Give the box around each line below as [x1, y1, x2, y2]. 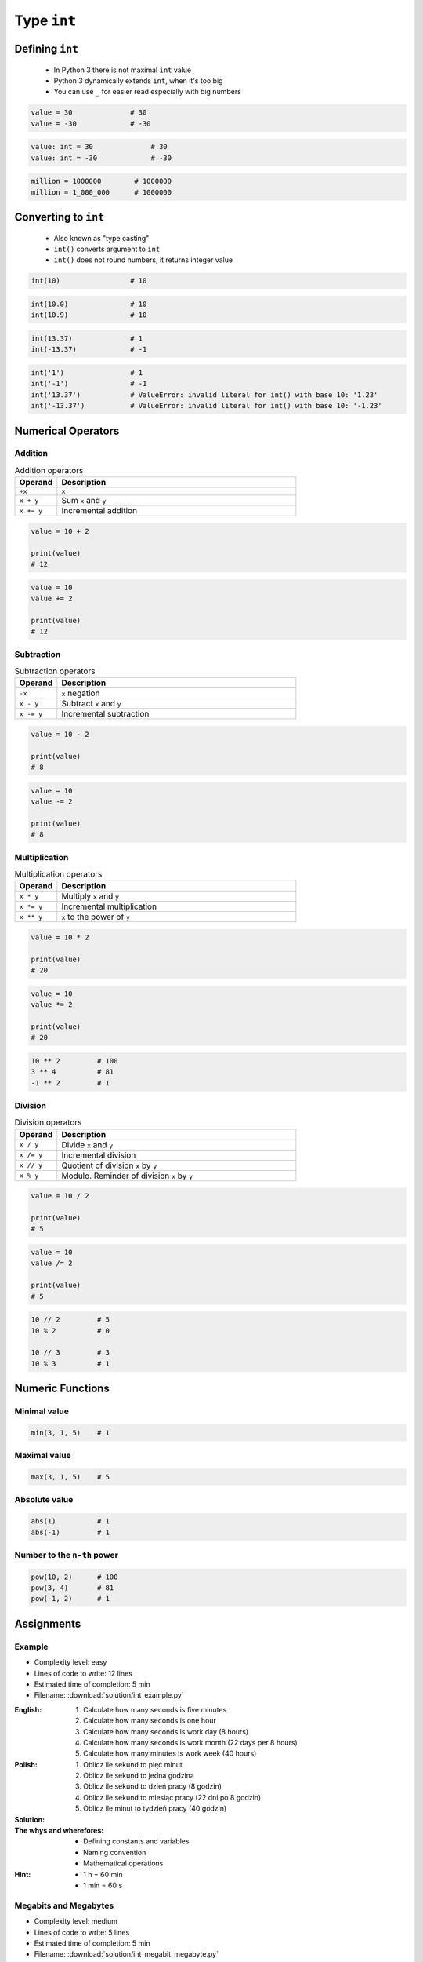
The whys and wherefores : [14, 1825, 104, 1836]
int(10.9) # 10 [31, 311, 147, 319]
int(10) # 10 [31, 276, 147, 286]
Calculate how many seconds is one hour [83, 1716, 217, 1726]
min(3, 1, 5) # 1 [31, 1428, 110, 1437]
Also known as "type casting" [53, 233, 150, 243]
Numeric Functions [14, 1382, 110, 1395]
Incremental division [61, 1150, 136, 1161]
